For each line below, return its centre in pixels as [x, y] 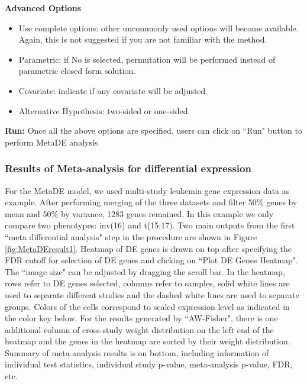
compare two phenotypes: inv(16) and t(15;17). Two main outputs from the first [150, 225]
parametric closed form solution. [77, 71]
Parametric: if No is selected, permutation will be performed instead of [147, 59]
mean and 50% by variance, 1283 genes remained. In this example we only [139, 213]
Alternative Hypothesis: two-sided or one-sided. [104, 110]
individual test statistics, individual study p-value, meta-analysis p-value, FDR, [149, 364]
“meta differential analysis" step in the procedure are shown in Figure [131, 236]
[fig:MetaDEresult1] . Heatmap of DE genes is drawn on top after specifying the [148, 248]
